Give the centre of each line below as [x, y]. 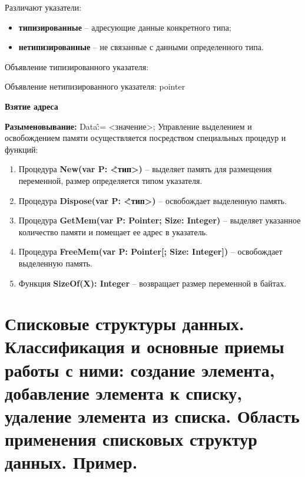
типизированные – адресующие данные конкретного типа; [125, 27]
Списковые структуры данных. [125, 323]
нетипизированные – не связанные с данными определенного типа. [141, 47]
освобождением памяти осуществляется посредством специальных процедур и [145, 138]
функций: [21, 149]
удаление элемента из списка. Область [152, 416]
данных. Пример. [71, 462]
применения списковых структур [131, 439]
